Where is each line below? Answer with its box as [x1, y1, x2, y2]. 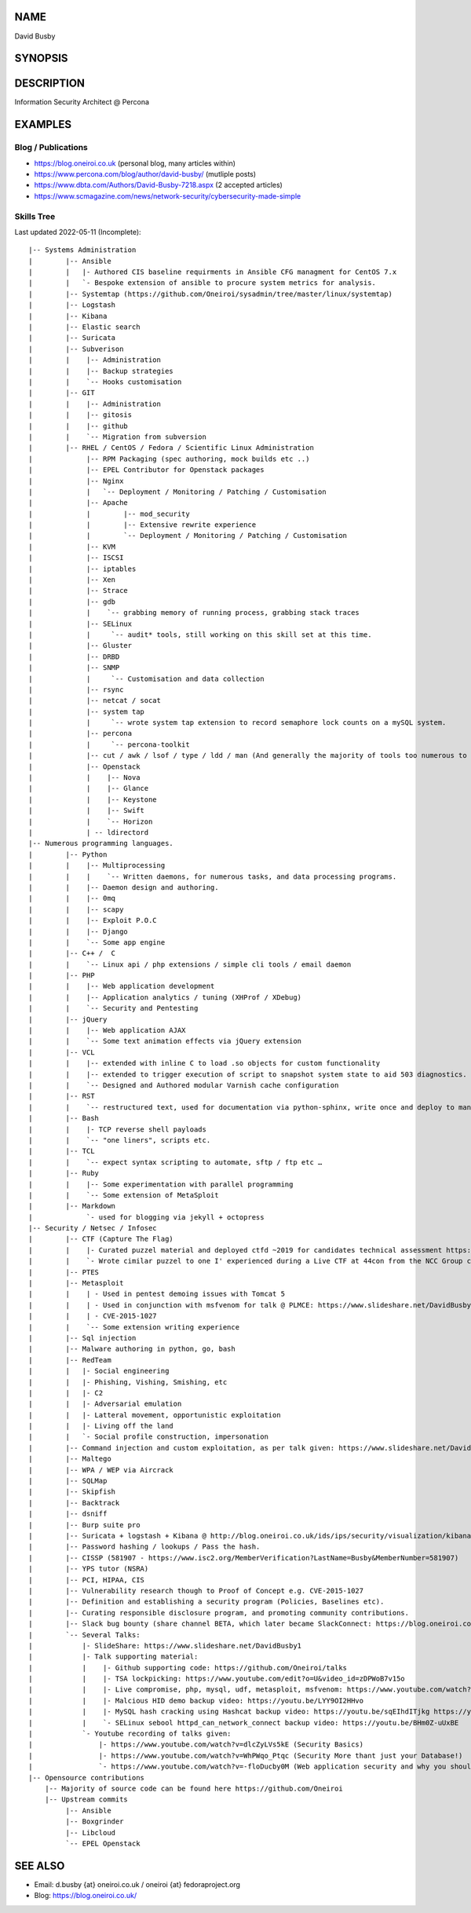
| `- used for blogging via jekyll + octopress [28, 1213, 265, 1221]
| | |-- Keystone [28, 795, 157, 804]
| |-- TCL [28, 1147, 95, 1156]
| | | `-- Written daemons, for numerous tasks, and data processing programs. [28, 872, 397, 881]
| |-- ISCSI [28, 554, 124, 562]
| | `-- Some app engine [28, 938, 166, 946]
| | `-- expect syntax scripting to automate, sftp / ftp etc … [28, 1158, 323, 1166]
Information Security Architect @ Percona [14, 97, 149, 107]
